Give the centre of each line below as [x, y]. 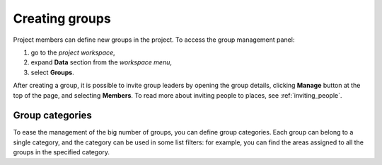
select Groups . [52, 72]
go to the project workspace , [73, 52]
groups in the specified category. [61, 152]
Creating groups [62, 18]
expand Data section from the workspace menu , [102, 62]
